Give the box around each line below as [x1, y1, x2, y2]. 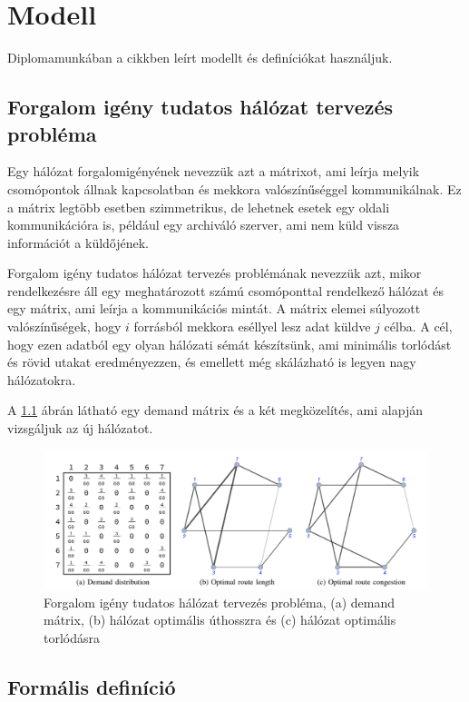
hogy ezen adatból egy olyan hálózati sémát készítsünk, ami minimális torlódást [7, 334, 452, 353]
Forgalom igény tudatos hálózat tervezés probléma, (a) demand [44, 592, 396, 611]
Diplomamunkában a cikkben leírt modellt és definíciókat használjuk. [7, 48, 393, 67]
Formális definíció [7, 673, 176, 700]
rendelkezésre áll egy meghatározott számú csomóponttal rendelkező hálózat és [7, 281, 445, 300]
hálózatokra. [7, 370, 76, 389]
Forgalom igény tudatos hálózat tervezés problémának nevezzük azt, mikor [7, 263, 422, 282]
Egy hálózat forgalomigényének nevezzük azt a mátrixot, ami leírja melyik [7, 162, 420, 181]
